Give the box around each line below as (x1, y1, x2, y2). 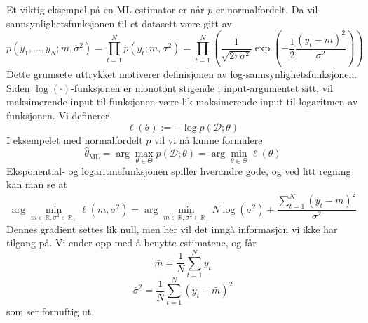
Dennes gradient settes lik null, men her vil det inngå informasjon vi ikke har (6, 221, 338, 236)
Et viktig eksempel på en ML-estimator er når (6, 2, 205, 16)
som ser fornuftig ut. (6, 304, 95, 319)
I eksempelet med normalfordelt (6, 132, 143, 147)
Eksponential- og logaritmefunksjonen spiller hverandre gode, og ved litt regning (6, 163, 351, 178)
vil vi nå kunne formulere (154, 132, 263, 147)
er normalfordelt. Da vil (215, 2, 318, 16)
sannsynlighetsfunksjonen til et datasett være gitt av (6, 15, 232, 30)
